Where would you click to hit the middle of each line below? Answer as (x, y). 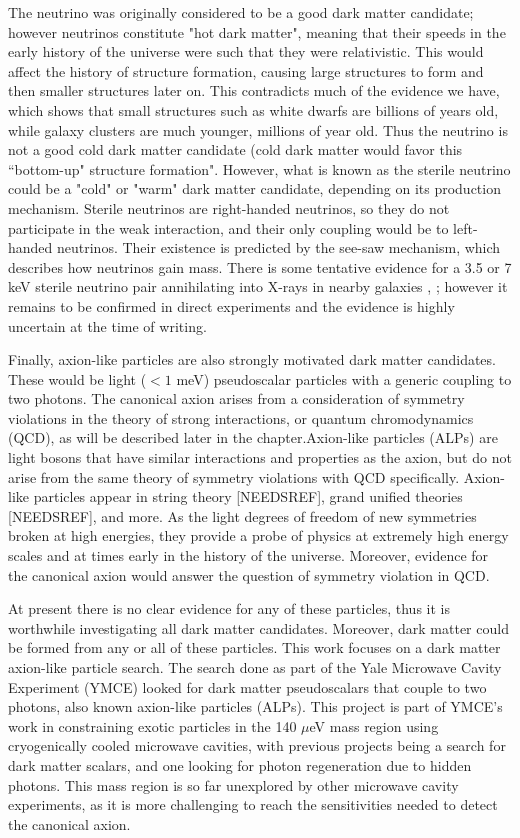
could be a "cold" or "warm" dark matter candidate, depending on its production (254, 188)
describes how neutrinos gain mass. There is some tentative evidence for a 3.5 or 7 (260, 266)
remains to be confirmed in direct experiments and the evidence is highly (231, 305)
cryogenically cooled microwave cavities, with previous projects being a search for (257, 745)
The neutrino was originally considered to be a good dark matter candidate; (241, 12)
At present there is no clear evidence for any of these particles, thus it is (229, 608)
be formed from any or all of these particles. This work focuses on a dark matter (254, 647)
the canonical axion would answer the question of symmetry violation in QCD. (249, 574)
